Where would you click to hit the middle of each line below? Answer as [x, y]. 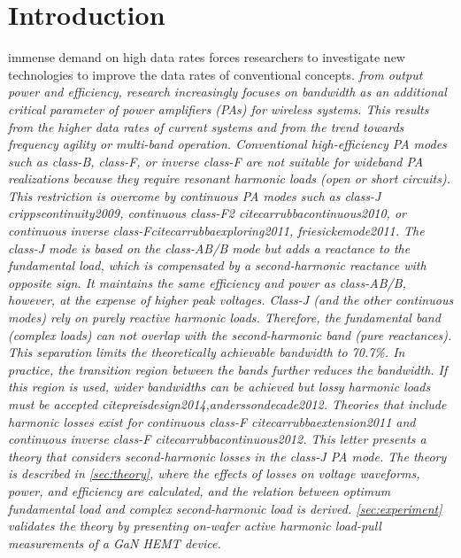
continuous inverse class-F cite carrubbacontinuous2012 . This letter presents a [217, 439]
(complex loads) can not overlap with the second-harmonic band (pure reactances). [230, 334]
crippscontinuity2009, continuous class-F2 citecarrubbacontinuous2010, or [207, 213]
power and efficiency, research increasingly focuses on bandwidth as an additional [227, 92]
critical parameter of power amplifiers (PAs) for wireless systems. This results [219, 108]
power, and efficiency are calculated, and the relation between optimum [200, 490]
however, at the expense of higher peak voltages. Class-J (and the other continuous [231, 300]
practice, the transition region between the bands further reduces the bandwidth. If [228, 369]
